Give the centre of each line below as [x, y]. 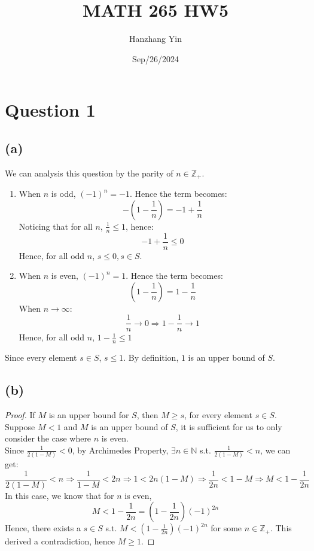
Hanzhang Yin [156, 39]
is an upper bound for [89, 415]
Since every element [41, 357]
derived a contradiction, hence [60, 541]
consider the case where [48, 438]
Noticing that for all [56, 226]
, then [147, 415]
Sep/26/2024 [156, 58]
